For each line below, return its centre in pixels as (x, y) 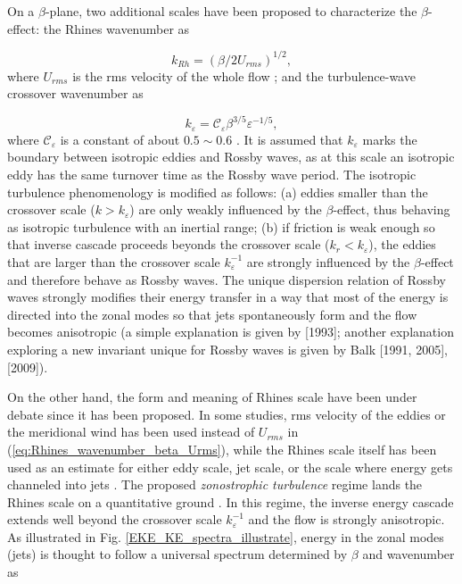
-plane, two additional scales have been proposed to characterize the (231, 11)
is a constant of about (120, 139)
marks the (390, 139)
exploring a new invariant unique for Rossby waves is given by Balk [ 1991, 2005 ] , (227, 349)
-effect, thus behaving (392, 209)
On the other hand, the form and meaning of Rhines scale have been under (212, 397)
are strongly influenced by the (328, 261)
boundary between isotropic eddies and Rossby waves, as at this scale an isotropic (231, 157)
